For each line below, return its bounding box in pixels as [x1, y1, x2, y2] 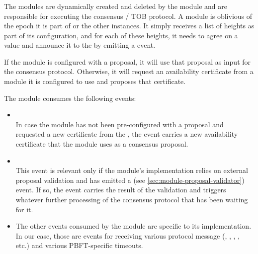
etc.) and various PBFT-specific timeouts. [15, 240, 143, 251]
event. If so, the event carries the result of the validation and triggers [15, 184, 226, 195]
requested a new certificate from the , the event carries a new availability [15, 129, 238, 139]
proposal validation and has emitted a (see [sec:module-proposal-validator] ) [15, 174, 245, 185]
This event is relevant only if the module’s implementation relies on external [15, 165, 248, 175]
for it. [15, 204, 33, 214]
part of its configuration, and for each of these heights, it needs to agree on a [4, 30, 238, 40]
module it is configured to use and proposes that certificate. [4, 76, 186, 86]
